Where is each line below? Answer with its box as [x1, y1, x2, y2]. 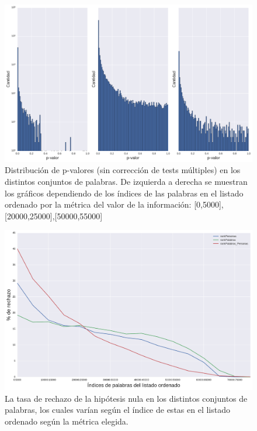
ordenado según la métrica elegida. [5, 415, 128, 427]
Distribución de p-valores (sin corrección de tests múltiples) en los [5, 164, 241, 176]
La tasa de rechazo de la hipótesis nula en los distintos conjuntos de [5, 392, 248, 404]
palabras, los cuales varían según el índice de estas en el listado [5, 404, 230, 416]
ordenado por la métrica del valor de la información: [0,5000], [5, 198, 224, 211]
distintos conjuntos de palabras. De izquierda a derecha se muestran [5, 175, 248, 187]
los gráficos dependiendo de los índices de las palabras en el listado [5, 187, 244, 199]
